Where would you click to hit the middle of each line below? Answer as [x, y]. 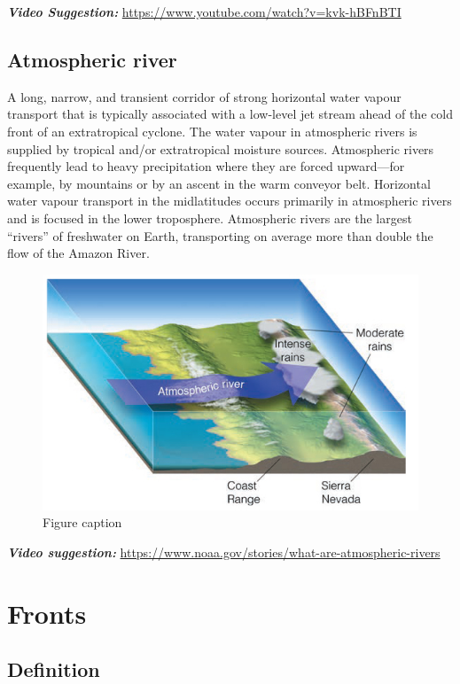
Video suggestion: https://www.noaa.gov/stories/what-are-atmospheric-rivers [224, 552]
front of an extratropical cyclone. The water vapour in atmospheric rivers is [212, 131]
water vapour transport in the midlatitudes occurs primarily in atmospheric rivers [230, 201]
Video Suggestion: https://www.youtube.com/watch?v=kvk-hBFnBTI [204, 12]
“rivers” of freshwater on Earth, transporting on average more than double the [220, 235]
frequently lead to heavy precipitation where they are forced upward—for [206, 166]
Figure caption [82, 522]
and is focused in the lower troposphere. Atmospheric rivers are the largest [210, 218]
